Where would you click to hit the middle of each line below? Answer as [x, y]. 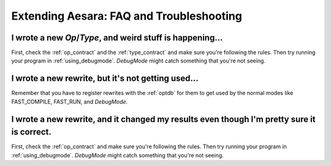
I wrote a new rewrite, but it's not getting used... [105, 79]
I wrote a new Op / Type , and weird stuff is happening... [117, 38]
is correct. [31, 132]
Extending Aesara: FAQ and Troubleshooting [127, 16]
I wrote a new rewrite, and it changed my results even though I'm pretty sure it [163, 119]
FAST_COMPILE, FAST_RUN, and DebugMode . [70, 102]
